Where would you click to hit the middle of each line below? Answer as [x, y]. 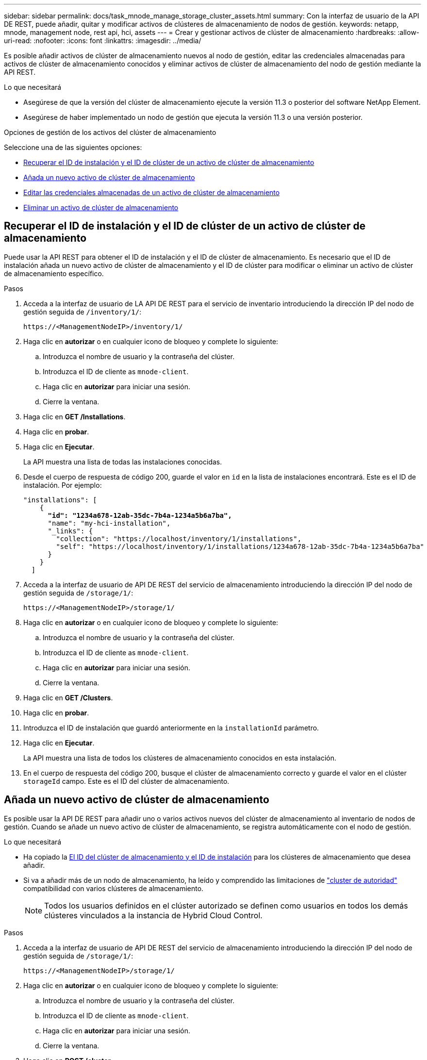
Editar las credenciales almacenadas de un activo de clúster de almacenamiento [152, 192]
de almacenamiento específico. [54, 273]
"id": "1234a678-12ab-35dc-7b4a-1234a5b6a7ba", [140, 515]
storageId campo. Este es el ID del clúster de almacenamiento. [126, 781]
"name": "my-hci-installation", [109, 523]
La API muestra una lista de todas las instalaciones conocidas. [123, 462]
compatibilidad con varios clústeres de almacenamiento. [114, 888]
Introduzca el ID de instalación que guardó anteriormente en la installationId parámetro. [171, 728]
